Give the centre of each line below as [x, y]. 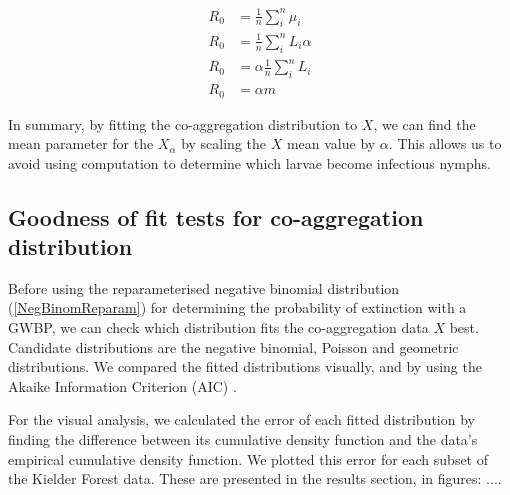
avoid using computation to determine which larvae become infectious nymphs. [249, 162]
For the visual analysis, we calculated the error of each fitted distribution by [241, 419]
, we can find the [424, 123]
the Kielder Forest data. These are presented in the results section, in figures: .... [255, 478]
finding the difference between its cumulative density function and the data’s [243, 439]
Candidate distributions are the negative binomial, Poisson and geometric [233, 346]
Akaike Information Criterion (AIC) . [122, 385]
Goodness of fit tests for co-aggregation [216, 216]
